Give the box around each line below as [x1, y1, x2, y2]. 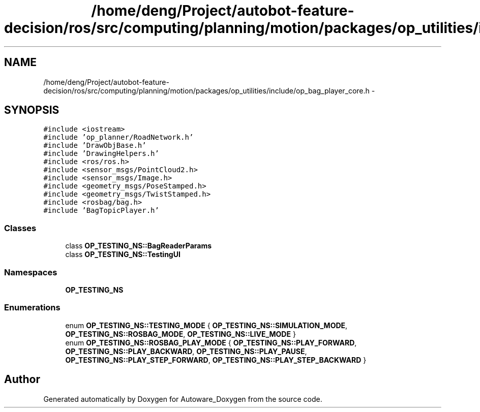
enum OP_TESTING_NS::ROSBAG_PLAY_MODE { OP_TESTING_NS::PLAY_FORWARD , [65, 338, 357, 347]
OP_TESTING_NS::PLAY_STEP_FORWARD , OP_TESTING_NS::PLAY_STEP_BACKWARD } [65, 355, 367, 364]
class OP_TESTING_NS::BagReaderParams [65, 241, 212, 250]
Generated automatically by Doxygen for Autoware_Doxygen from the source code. [43, 394, 322, 403]
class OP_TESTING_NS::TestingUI [65, 250, 181, 259]
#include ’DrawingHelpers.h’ [43, 149, 159, 158]
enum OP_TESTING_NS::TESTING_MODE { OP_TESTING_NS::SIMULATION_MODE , [65, 321, 348, 330]
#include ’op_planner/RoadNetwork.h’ [43, 133, 194, 142]
